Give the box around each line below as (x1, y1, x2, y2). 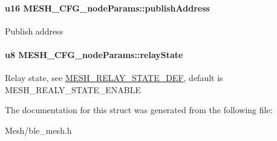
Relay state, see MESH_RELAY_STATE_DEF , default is (5, 71, 223, 84)
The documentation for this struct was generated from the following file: (5, 103, 273, 116)
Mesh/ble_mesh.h (5, 123, 72, 136)
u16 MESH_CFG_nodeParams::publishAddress (5, 1, 210, 14)
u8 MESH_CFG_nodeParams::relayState (5, 48, 183, 61)
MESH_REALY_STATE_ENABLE (5, 83, 142, 96)
